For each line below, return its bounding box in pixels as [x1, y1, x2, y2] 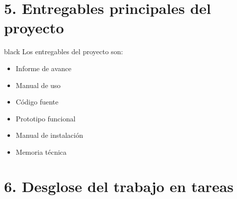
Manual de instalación [15, 130, 83, 140]
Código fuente [15, 97, 58, 107]
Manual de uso [15, 80, 61, 90]
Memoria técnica [15, 146, 67, 157]
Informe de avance [15, 63, 72, 73]
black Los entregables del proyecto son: [4, 46, 123, 57]
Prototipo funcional [15, 113, 76, 123]
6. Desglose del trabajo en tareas [4, 176, 234, 196]
